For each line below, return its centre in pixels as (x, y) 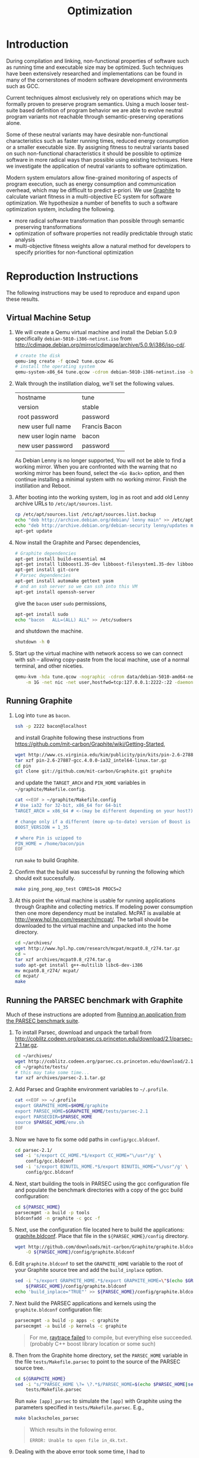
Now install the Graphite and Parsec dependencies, (78, 542)
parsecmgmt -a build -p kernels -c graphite (71, 1326)
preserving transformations (48, 227)
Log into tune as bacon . (42, 715)
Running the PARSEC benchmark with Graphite (94, 1000)
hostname (32, 398)
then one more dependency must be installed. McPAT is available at (98, 913)
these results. (23, 299)
